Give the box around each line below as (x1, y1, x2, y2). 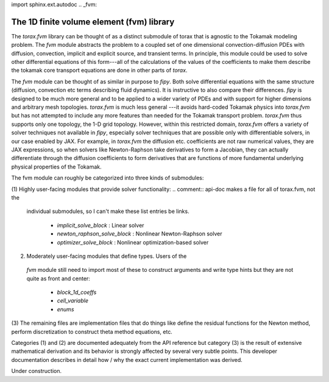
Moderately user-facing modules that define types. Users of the (26, 252, 187, 260)
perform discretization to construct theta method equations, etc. (11, 328, 173, 335)
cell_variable (57, 297, 88, 304)
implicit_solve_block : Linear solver (57, 221, 144, 229)
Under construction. (11, 367, 62, 375)
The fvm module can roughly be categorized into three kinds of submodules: (11, 174, 204, 182)
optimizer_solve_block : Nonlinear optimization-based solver (57, 238, 209, 246)
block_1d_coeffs (57, 289, 97, 296)
